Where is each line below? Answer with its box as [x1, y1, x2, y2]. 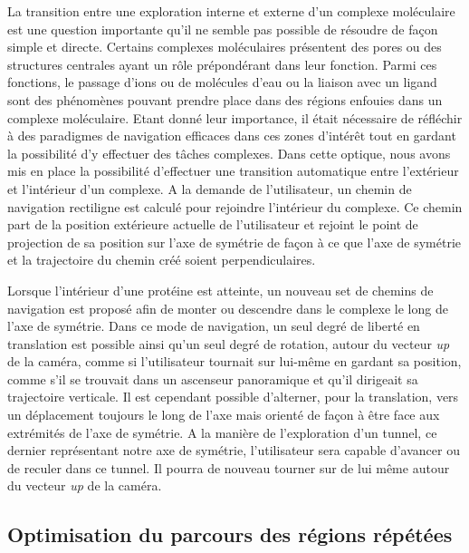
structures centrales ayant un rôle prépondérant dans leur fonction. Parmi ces [7, 54, 437, 73]
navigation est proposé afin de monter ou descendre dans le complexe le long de [7, 298, 448, 317]
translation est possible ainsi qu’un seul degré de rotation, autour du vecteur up [7, 334, 450, 353]
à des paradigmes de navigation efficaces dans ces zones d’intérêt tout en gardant [7, 126, 456, 145]
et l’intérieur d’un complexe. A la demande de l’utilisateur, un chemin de [7, 179, 412, 198]
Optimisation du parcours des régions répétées [7, 520, 453, 548]
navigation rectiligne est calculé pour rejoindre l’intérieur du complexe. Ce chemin [7, 197, 463, 216]
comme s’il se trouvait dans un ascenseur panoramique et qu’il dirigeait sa [7, 369, 418, 388]
